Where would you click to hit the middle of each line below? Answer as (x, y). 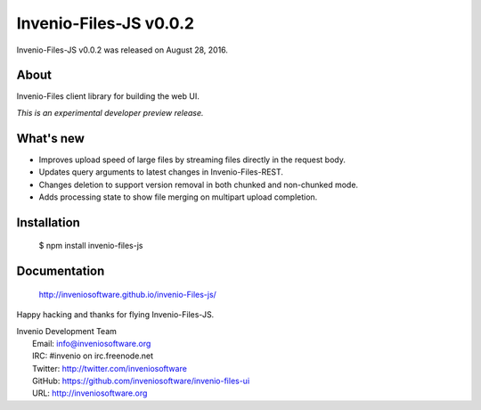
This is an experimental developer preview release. (110, 112)
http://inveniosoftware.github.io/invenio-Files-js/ (128, 294)
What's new (50, 138)
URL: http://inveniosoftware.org (90, 393)
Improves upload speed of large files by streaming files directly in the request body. (192, 160)
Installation (48, 222)
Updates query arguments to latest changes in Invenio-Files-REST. (161, 172)
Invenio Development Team (67, 331)
